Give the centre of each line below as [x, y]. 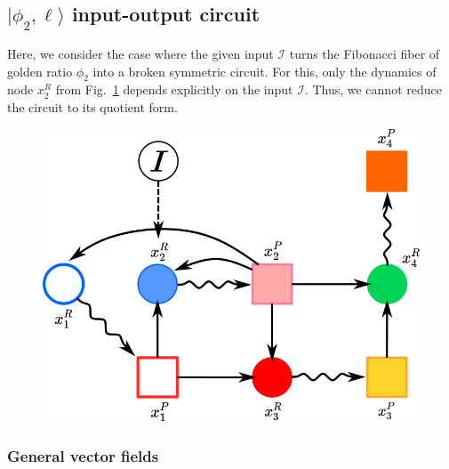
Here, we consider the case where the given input [140, 53]
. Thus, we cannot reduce [373, 89]
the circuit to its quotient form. [92, 106]
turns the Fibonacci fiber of [365, 53]
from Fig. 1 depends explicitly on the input [174, 89]
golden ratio [40, 71]
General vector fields [83, 455]
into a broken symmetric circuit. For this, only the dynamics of [265, 71]
